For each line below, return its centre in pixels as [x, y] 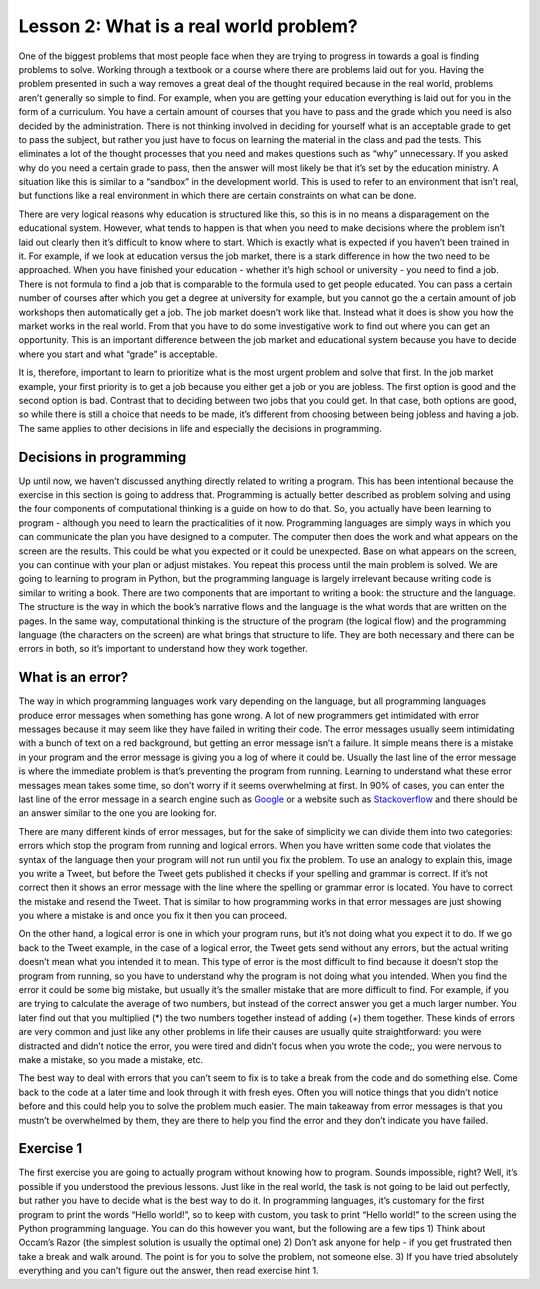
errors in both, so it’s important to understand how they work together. [163, 649]
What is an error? [73, 677]
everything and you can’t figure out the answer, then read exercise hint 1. [168, 1271]
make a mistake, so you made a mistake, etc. [111, 1059]
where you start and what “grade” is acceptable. [118, 354]
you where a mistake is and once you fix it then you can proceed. [153, 916]
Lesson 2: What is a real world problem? [188, 26]
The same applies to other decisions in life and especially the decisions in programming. [200, 428]
